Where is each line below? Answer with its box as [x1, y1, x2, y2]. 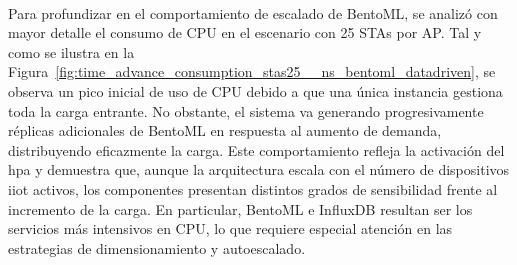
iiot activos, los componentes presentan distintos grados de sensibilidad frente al [8, 178, 498, 199]
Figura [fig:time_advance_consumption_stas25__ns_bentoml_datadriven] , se [8, 61, 496, 82]
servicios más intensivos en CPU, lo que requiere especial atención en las [8, 218, 453, 239]
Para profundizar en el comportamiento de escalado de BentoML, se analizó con [8, 2, 498, 23]
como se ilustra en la [8, 41, 135, 62]
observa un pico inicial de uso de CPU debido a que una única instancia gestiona [8, 80, 503, 101]
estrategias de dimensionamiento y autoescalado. [8, 237, 306, 258]
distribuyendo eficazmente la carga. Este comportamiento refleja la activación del [8, 139, 505, 160]
